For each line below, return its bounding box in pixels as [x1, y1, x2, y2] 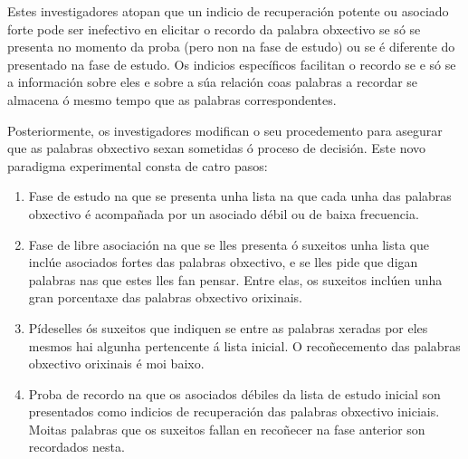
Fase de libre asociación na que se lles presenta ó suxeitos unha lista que [28, 234, 430, 253]
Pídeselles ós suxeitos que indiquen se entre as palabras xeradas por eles [28, 318, 428, 337]
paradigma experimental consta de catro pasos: [7, 156, 268, 175]
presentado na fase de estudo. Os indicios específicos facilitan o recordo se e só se [7, 54, 456, 73]
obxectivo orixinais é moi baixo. [28, 354, 205, 373]
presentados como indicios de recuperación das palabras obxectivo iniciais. [28, 402, 440, 421]
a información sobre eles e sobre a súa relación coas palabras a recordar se [7, 72, 418, 91]
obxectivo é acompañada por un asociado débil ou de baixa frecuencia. [28, 204, 419, 223]
